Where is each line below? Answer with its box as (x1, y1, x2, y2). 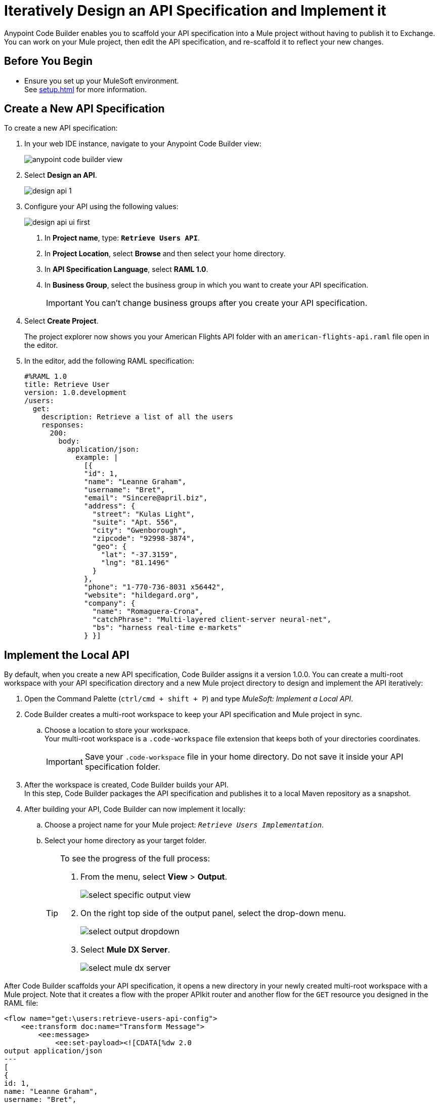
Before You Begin (4, 55, 93, 68)
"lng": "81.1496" (101, 559, 169, 567)
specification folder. (84, 762, 160, 772)
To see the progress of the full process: (60, 853, 210, 864)
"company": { (84, 599, 136, 608)
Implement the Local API (4, 648, 129, 661)
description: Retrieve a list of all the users (41, 413, 234, 421)
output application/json (4, 1047, 102, 1055)
